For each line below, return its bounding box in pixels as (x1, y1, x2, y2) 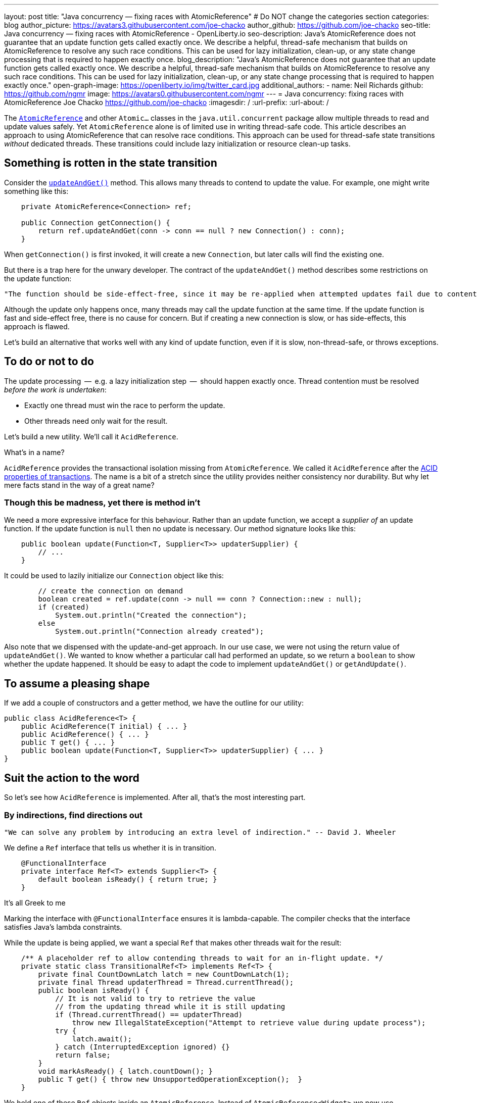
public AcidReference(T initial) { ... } (21, 722, 187, 731)
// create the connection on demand (38, 587, 183, 595)
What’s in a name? (4, 447, 65, 457)
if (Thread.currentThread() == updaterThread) (55, 1010, 243, 1019)
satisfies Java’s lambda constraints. (4, 922, 122, 931)
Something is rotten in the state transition (4, 157, 217, 170)
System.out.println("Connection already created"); (55, 627, 264, 636)
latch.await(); (72, 1034, 132, 1043)
